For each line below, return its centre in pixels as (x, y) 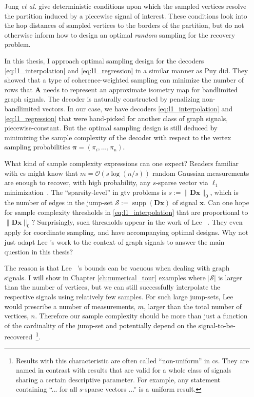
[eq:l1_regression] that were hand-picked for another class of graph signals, (116, 118)
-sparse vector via (182, 182)
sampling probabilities (37, 147)
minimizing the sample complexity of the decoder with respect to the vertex (118, 137)
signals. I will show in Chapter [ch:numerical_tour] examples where (105, 277)
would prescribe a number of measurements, (70, 306)
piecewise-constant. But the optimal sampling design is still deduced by (111, 128)
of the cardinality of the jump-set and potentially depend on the (100, 325)
